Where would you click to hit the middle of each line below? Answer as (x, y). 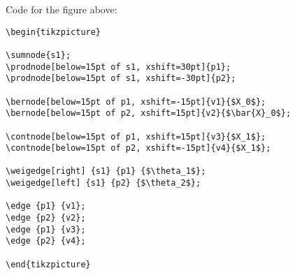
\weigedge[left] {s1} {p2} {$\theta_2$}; (103, 183)
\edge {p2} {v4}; (46, 241)
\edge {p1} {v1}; (46, 206)
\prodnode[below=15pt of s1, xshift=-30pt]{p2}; (121, 79)
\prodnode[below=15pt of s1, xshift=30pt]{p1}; (118, 67)
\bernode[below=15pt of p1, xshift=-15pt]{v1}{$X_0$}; (136, 102)
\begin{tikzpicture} (53, 32)
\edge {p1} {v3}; (46, 229)
